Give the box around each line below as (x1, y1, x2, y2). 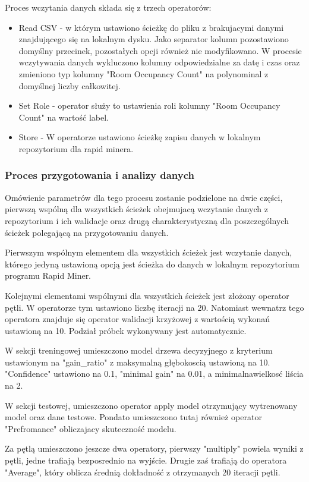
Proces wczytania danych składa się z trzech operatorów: (5, 1, 212, 13)
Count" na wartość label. (18, 111, 109, 123)
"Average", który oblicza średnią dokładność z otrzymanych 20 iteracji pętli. (5, 465, 280, 478)
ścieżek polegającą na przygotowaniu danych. (5, 226, 169, 238)
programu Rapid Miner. (5, 269, 92, 282)
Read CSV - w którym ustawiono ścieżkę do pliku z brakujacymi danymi (18, 21, 284, 33)
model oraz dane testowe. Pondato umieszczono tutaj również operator (5, 411, 262, 423)
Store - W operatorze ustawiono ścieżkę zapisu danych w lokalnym (18, 131, 261, 143)
